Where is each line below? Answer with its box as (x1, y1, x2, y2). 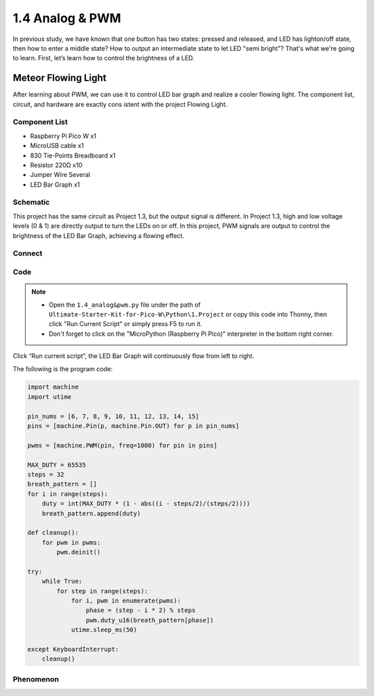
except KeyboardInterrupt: (27, 645, 119, 654)
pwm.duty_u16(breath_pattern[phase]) (85, 616, 214, 624)
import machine (27, 383, 79, 391)
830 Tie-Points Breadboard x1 (30, 151, 116, 160)
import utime (27, 393, 72, 400)
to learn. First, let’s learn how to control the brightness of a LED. (12, 54, 195, 62)
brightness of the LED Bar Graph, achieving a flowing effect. (12, 231, 185, 239)
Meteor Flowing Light (12, 72, 107, 84)
